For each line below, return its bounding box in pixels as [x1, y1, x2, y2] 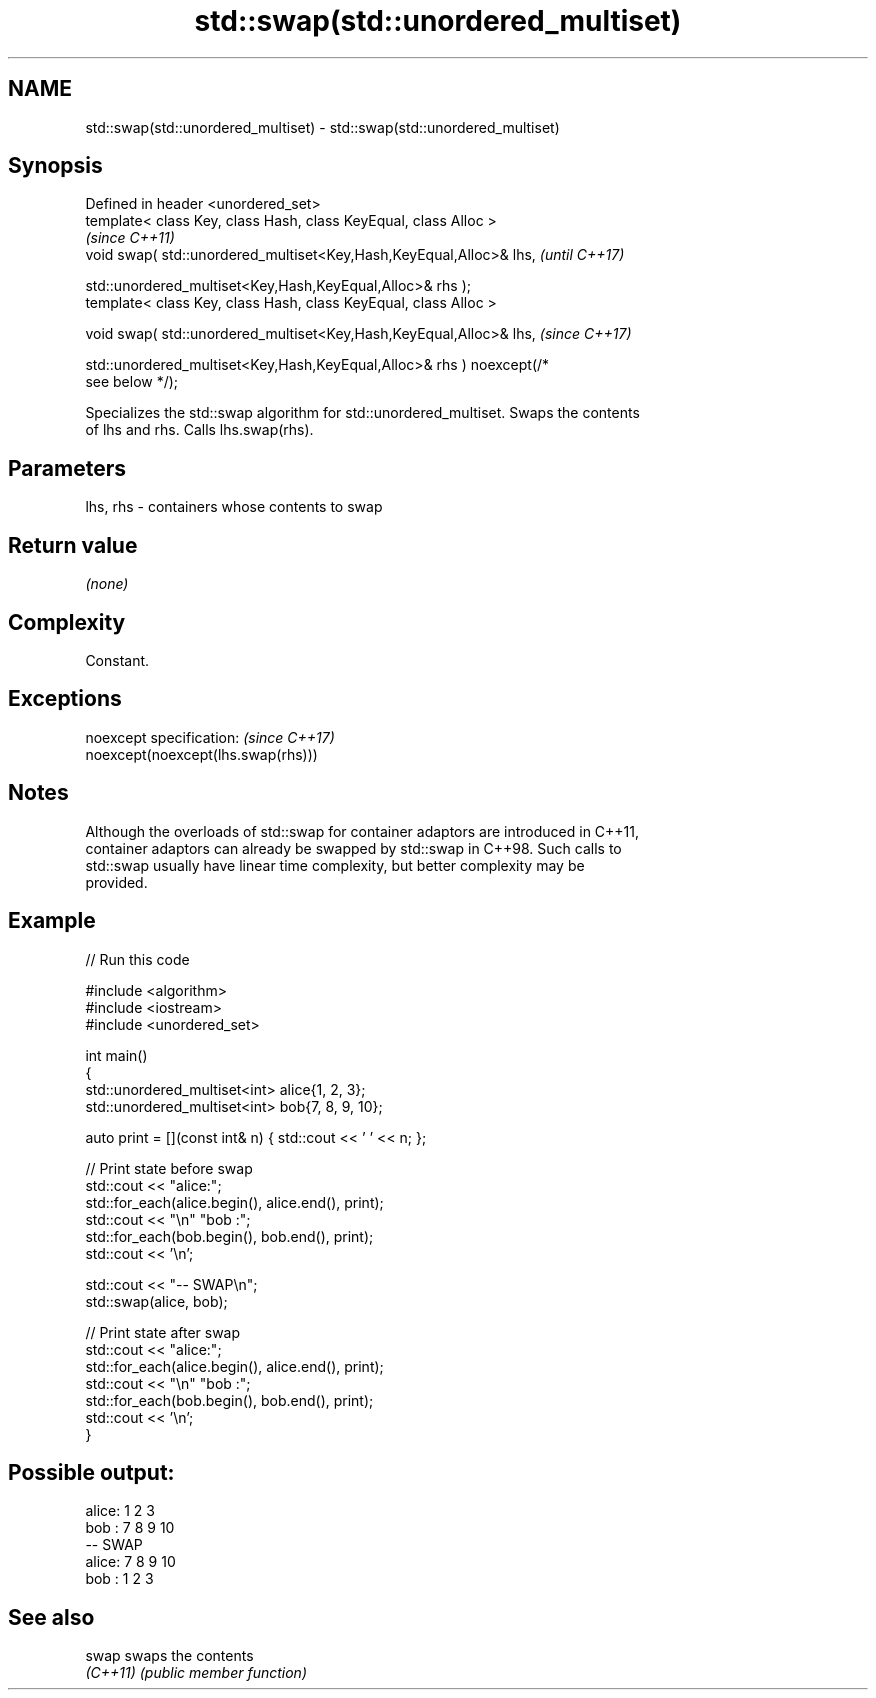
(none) [85, 575, 129, 593]
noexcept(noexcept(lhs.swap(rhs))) [85, 745, 318, 763]
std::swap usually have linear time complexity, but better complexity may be [85, 856, 585, 874]
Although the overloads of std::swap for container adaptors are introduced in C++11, [85, 822, 640, 840]
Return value [8, 532, 138, 558]
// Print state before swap [85, 1159, 253, 1177]
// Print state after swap [85, 1323, 241, 1341]
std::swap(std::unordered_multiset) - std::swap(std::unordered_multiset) [85, 118, 560, 136]
